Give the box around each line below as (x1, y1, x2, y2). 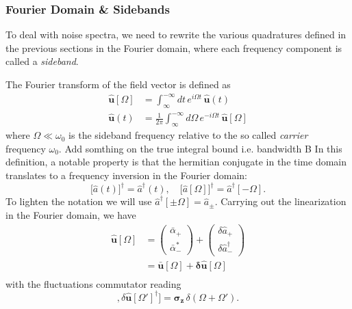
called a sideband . (5, 54, 79, 68)
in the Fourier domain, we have (5, 207, 136, 221)
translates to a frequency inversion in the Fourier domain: (5, 168, 247, 183)
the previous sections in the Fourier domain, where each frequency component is (5, 40, 342, 55)
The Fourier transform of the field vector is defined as (5, 77, 231, 91)
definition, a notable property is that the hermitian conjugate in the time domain (5, 154, 347, 169)
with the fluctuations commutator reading (5, 276, 181, 291)
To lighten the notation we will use (5, 194, 152, 209)
